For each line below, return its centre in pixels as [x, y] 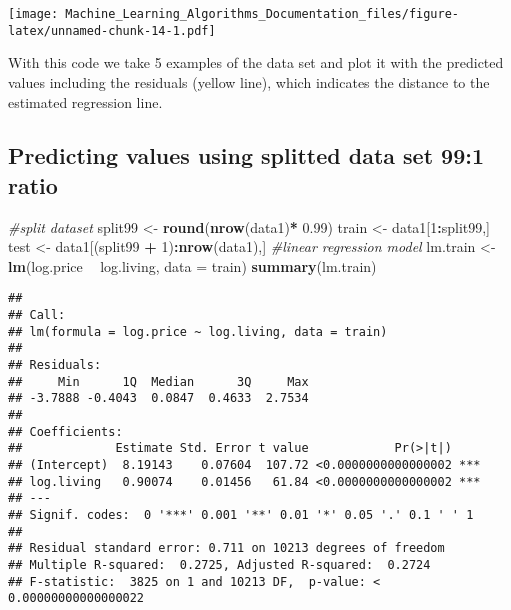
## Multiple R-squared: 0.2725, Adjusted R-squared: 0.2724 [219, 564]
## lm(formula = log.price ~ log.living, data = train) [198, 331]
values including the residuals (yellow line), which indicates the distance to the [249, 81]
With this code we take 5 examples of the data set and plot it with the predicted [256, 62]
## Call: [37, 315]
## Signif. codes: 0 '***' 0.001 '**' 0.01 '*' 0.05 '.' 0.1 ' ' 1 [241, 515]
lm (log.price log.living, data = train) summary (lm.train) [192, 265]
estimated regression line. [85, 101]
